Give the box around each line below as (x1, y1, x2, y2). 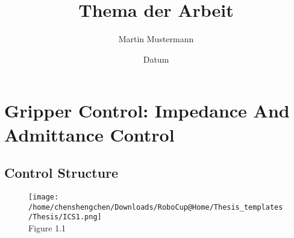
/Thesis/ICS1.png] (28, 213, 102, 222)
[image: (28, 192, 59, 201)
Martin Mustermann (118, 33, 194, 45)
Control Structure (4, 163, 119, 182)
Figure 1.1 (28, 221, 66, 234)
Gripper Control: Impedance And (4, 98, 290, 123)
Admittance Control (4, 122, 175, 146)
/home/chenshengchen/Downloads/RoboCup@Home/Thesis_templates (28, 202, 283, 211)
